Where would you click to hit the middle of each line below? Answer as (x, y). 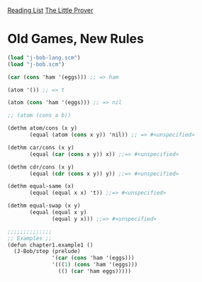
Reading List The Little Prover (50, 10)
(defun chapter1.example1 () (50, 245)
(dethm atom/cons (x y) (43, 128)
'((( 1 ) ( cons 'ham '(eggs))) (95, 265)
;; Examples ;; (30, 238)
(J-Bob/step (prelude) (47, 252)
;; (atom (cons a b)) (39, 115)
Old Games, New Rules (75, 39)
